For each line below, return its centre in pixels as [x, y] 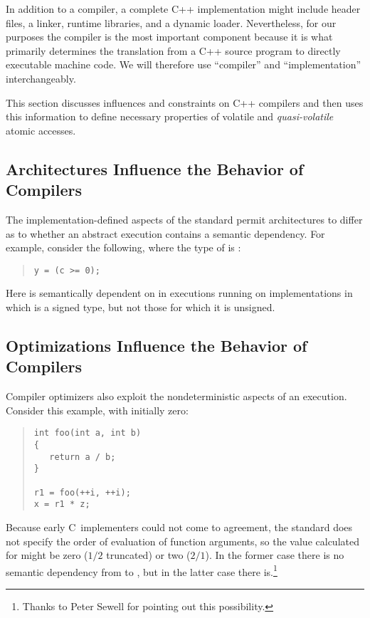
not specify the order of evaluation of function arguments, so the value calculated [183, 541]
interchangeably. [41, 78]
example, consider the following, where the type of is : [123, 247]
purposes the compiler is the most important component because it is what [169, 37]
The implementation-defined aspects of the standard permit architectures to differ [184, 219]
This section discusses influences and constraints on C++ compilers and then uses [185, 102]
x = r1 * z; [62, 504]
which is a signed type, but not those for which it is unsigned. [141, 307]
